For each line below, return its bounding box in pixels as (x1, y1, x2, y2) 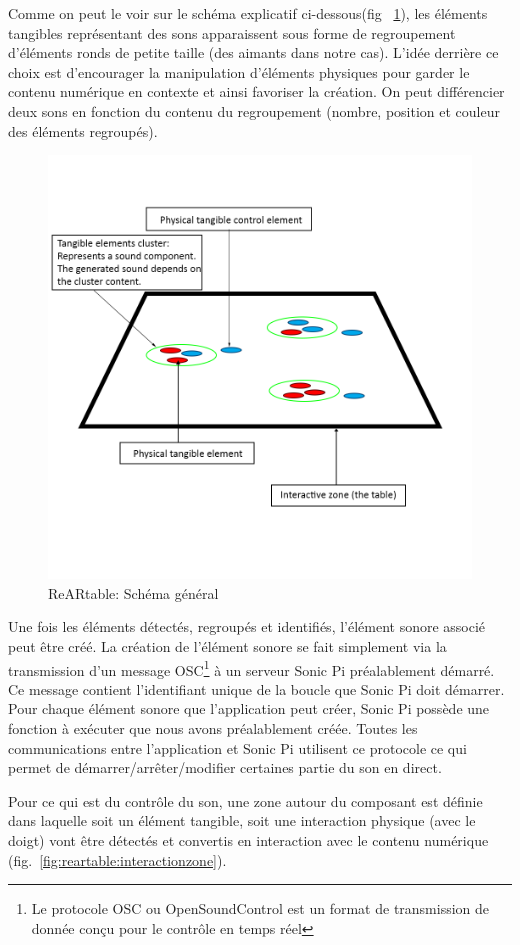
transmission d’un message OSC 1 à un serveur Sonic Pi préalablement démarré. (8, 656, 495, 680)
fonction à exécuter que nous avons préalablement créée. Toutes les (8, 717, 418, 738)
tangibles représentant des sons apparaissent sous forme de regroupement (8, 22, 456, 43)
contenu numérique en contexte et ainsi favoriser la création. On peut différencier (8, 81, 505, 102)
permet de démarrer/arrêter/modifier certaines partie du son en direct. (8, 757, 442, 778)
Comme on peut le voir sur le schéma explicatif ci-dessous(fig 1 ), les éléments (8, 3, 488, 23)
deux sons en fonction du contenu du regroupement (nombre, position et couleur (8, 100, 500, 121)
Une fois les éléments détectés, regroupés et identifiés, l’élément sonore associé (8, 616, 486, 637)
